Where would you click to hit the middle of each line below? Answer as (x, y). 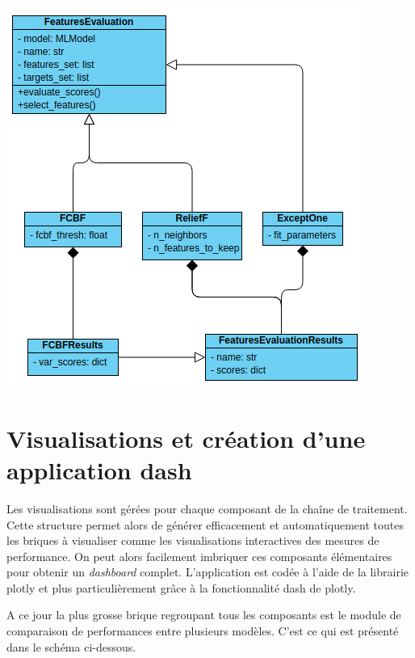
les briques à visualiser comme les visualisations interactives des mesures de (193, 540)
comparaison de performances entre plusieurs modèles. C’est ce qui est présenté (203, 631)
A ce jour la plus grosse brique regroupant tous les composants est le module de (204, 615)
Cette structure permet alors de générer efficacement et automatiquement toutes (205, 524)
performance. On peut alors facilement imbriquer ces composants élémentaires (199, 556)
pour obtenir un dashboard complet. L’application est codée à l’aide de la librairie (207, 572)
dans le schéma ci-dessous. (71, 646)
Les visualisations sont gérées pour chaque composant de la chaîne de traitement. (207, 508)
